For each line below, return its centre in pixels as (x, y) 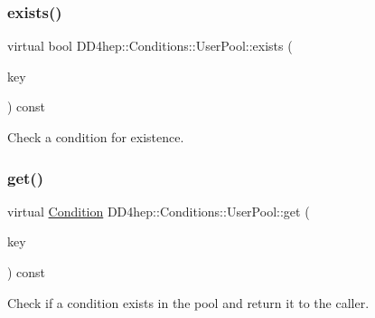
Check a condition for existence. (96, 137)
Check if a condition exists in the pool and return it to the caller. (188, 302)
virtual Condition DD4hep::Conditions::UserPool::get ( (159, 211)
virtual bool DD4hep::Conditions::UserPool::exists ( (150, 46)
